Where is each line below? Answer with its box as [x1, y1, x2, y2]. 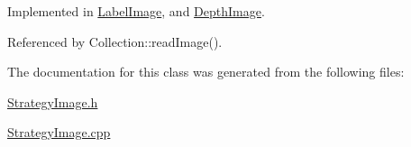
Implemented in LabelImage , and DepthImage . [7, 2, 265, 20]
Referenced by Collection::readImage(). [7, 32, 223, 51]
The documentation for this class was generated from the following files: [7, 62, 405, 81]
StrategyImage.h [7, 92, 98, 111]
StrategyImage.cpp [7, 123, 111, 142]
